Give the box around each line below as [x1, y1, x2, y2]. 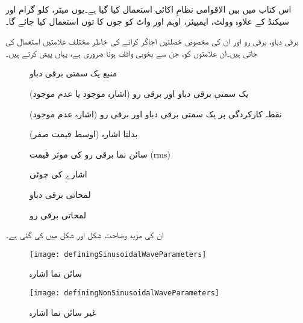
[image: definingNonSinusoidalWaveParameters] [30, 288, 219, 297]
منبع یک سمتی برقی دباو [30, 67, 117, 79]
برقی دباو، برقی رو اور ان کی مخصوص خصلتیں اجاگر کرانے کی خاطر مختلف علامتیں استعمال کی [5, 35, 298, 48]
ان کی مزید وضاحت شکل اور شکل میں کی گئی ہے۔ [5, 229, 164, 241]
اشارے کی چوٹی [30, 168, 87, 180]
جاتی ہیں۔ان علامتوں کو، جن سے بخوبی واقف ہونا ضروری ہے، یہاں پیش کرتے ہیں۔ [5, 46, 258, 59]
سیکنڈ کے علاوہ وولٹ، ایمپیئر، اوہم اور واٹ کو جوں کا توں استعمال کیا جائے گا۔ [5, 14, 289, 27]
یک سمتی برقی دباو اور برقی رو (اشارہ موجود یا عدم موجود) [30, 87, 249, 99]
